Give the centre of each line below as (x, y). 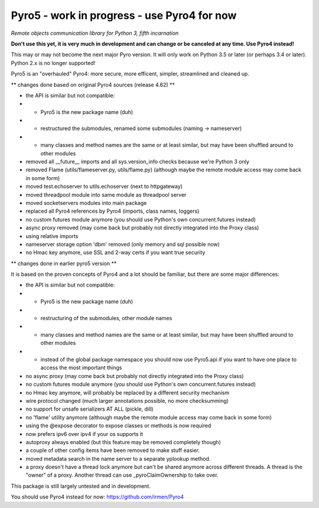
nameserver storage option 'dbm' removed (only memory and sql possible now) (123, 244)
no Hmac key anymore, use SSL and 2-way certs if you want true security (115, 253)
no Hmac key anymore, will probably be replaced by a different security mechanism (128, 392)
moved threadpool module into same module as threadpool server (106, 194)
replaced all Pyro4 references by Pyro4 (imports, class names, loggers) (113, 211)
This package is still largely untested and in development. (81, 486)
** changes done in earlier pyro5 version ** (64, 263)
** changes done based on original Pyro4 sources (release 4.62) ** (93, 84)
